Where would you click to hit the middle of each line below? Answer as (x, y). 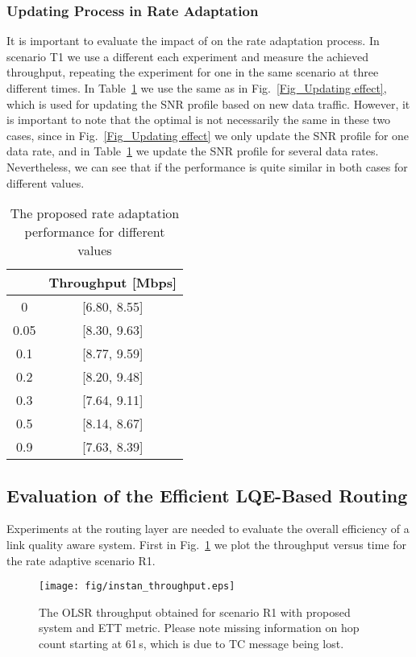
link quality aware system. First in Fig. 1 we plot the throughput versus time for (207, 544)
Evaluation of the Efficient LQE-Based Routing (207, 495)
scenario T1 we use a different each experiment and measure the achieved (188, 56)
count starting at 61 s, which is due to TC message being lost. (191, 643)
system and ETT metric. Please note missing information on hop (199, 628)
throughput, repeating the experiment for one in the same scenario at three (193, 72)
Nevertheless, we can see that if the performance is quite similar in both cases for (207, 166)
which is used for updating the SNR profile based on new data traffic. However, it (208, 103)
